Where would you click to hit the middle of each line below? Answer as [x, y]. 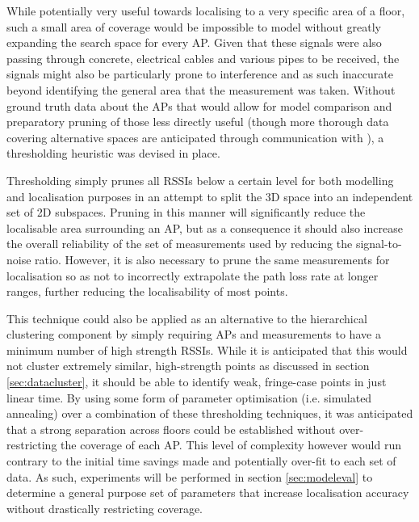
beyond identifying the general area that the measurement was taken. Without [201, 89]
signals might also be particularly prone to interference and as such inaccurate [200, 74]
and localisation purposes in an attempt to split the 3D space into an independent [210, 196]
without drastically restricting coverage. [105, 508]
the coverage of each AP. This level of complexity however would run [231, 445]
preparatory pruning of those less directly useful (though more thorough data [198, 122]
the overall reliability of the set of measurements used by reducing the [180, 244]
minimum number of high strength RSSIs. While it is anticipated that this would [207, 349]
